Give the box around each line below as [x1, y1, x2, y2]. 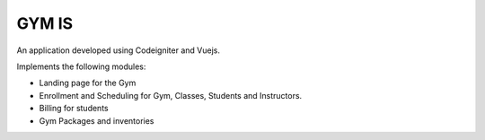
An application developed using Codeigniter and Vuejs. [16, 45, 220, 56]
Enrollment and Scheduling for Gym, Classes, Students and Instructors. [39, 90, 303, 101]
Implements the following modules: [16, 61, 146, 72]
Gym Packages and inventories [39, 115, 154, 126]
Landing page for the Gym [39, 77, 137, 89]
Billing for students [39, 103, 109, 114]
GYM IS [16, 13, 74, 33]
